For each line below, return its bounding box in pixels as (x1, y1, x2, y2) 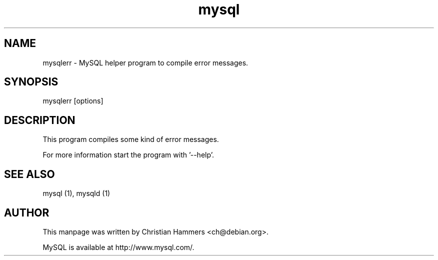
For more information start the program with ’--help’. (42, 150, 214, 159)
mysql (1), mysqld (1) (42, 189, 110, 198)
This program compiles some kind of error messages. (42, 135, 219, 144)
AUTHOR (4, 206, 49, 219)
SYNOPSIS (4, 75, 58, 88)
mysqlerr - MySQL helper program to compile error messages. (42, 58, 248, 67)
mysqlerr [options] (42, 96, 103, 105)
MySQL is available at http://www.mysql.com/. (42, 242, 194, 251)
